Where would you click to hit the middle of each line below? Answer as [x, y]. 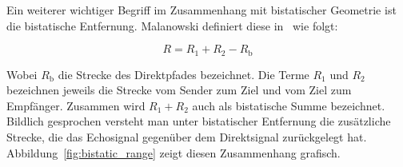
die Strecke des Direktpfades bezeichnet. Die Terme [184, 74]
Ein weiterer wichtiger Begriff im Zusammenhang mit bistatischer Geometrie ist [201, 10]
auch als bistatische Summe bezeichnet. [289, 105]
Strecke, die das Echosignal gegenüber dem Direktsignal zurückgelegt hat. [187, 137]
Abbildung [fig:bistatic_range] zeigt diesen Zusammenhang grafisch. [174, 152]
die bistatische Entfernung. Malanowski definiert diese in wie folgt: [172, 25]
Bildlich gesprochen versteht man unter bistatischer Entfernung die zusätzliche [199, 121]
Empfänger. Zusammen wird [76, 105]
